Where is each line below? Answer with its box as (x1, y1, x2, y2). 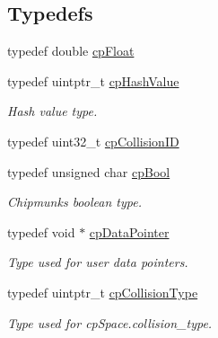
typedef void (7, 222, 75, 241)
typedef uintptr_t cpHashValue (7, 71, 179, 90)
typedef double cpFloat (7, 41, 135, 60)
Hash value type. (7, 102, 98, 120)
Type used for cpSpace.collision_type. (7, 313, 213, 332)
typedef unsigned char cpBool (7, 162, 170, 181)
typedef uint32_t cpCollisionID (7, 131, 179, 150)
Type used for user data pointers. (7, 253, 188, 271)
